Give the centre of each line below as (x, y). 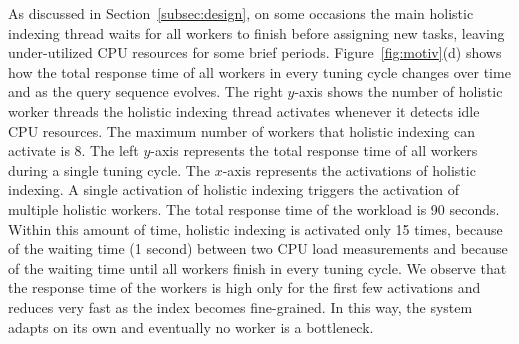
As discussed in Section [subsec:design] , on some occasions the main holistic (241, 13)
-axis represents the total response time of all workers (314, 150)
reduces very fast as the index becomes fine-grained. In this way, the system (240, 306)
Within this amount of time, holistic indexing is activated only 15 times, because (255, 228)
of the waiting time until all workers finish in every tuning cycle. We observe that (257, 267)
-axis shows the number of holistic (398, 91)
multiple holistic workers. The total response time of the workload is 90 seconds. (254, 208)
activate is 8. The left (73, 150)
